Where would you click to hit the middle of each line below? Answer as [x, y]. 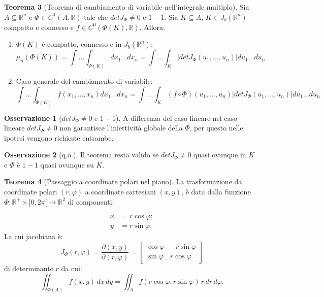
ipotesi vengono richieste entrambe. [59, 137]
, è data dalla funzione [216, 192]
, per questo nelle [216, 128]
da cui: [72, 268]
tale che [96, 16]
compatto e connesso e [39, 27]
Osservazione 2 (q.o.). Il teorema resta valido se [82, 155]
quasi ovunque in [220, 155]
